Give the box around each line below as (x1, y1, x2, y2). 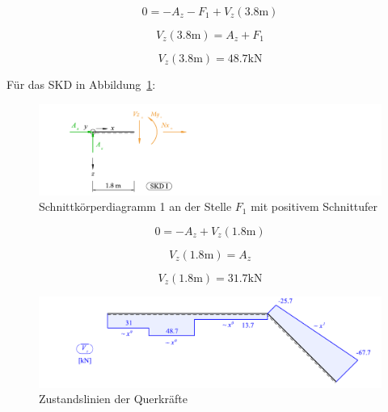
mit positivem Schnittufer (251, 198, 378, 215)
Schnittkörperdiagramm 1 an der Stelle (39, 198, 232, 215)
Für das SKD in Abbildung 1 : (6, 76, 156, 92)
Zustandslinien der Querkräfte (39, 390, 188, 407)
